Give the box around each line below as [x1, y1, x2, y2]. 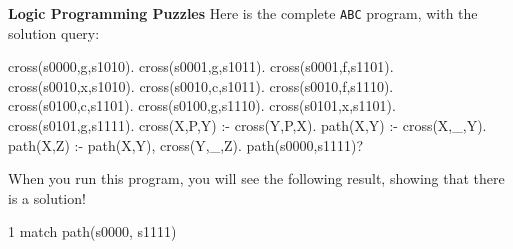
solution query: [8, 22, 100, 43]
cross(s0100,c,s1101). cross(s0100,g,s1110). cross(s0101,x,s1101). [8, 95, 396, 116]
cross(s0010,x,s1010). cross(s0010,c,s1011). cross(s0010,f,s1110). [8, 75, 394, 96]
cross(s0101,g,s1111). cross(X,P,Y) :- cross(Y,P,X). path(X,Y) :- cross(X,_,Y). [8, 115, 487, 136]
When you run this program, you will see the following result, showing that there [8, 168, 505, 189]
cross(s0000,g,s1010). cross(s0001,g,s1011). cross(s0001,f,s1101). [8, 56, 394, 77]
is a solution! [8, 187, 86, 208]
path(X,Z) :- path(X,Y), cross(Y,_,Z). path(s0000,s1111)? [8, 134, 364, 155]
